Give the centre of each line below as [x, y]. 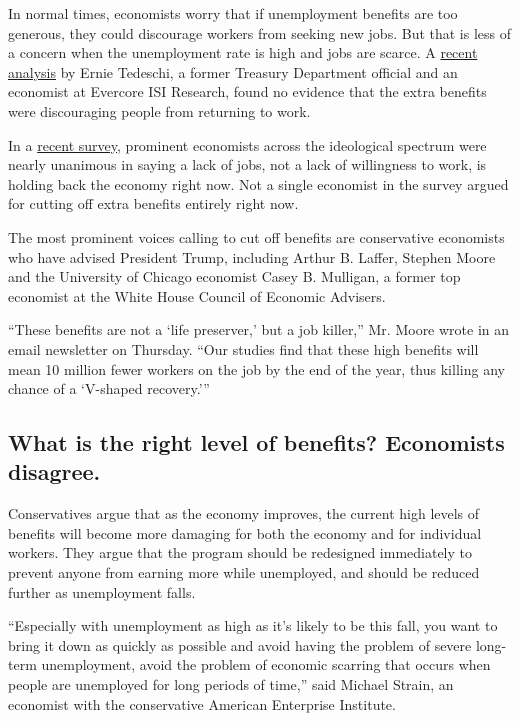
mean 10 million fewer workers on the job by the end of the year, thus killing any [256, 368]
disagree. [54, 471]
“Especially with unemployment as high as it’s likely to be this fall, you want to [253, 625]
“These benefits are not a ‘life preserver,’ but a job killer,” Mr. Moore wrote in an [259, 329]
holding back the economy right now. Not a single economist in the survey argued [258, 183]
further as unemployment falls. [102, 591]
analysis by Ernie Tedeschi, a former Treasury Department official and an [233, 71]
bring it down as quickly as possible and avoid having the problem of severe [240, 644]
